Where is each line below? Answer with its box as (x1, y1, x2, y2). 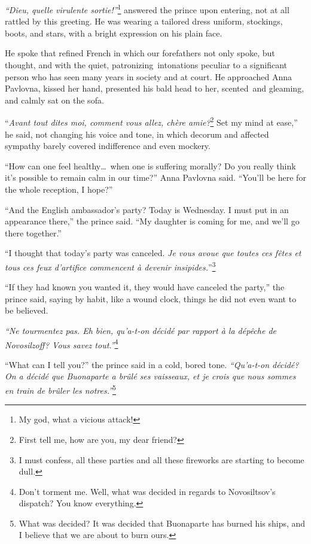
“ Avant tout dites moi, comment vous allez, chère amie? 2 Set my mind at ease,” (5, 114, 298, 129)
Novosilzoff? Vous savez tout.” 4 (5, 336, 118, 351)
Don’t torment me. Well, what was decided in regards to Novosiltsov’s (19, 485, 276, 497)
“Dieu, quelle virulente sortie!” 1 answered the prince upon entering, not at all (5, 2, 289, 16)
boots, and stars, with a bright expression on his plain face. (5, 26, 222, 39)
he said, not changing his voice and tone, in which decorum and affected (5, 127, 269, 140)
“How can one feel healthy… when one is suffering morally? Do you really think (5, 159, 296, 172)
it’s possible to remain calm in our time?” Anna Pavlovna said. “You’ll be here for (5, 171, 306, 184)
